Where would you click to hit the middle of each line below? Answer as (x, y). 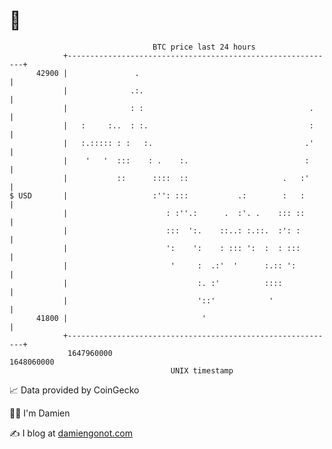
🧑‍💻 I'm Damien (40, 413)
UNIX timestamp (202, 370)
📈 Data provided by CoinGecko (74, 390)
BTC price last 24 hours (204, 47)
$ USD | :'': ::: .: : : (157, 195)
